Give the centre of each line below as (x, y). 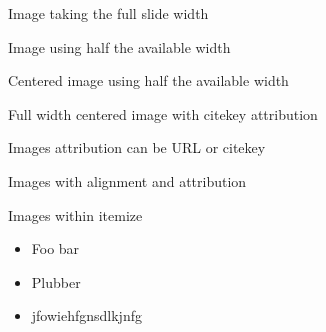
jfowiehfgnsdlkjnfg (86, 315)
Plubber (56, 281)
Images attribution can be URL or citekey (137, 147)
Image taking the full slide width (108, 13)
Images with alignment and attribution (127, 180)
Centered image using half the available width (148, 80)
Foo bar (55, 248)
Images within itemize (75, 214)
